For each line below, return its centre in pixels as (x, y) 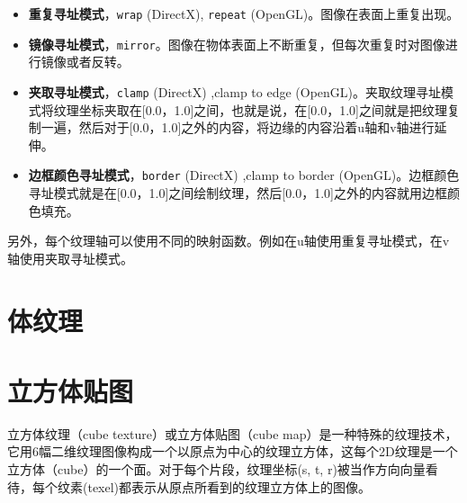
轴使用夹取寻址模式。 (70, 258)
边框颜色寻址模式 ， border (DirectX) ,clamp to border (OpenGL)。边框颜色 (244, 175)
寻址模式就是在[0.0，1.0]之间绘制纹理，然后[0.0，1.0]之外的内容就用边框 (238, 193)
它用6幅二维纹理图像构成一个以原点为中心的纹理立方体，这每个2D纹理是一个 (233, 451)
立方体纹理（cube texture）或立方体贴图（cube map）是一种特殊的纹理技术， (233, 433)
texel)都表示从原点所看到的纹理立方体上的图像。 (229, 486)
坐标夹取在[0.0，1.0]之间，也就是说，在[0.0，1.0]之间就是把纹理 (263, 109)
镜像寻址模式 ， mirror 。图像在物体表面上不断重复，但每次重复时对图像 (237, 44)
